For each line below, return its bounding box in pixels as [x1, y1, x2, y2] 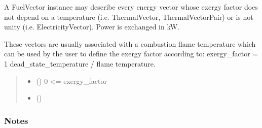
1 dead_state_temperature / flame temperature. [4, 58, 156, 69]
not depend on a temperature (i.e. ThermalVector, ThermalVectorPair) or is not [4, 11, 253, 22]
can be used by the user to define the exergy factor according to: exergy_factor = [4, 48, 258, 59]
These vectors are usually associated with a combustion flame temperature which [4, 38, 256, 49]
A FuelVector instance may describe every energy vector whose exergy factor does [4, 2, 258, 12]
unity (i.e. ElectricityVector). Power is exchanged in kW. [4, 21, 179, 32]
